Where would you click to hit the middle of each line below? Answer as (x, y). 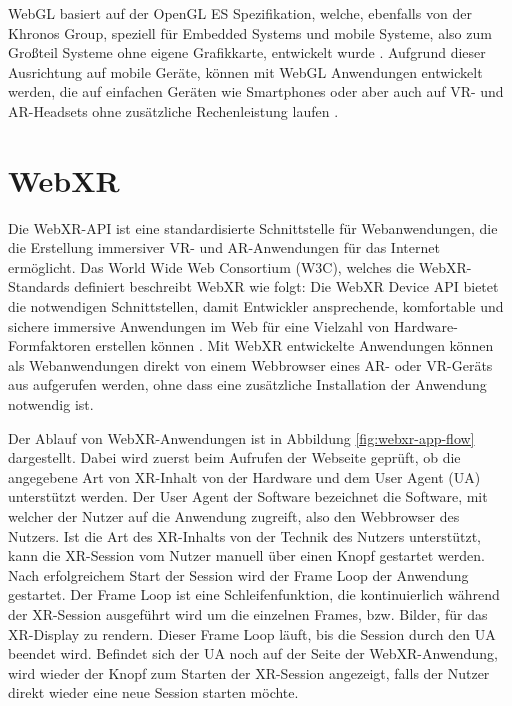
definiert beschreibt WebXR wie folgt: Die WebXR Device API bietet (286, 286)
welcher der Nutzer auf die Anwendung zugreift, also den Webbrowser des (234, 516)
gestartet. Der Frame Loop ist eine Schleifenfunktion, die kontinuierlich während (254, 594)
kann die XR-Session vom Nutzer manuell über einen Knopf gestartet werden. (246, 555)
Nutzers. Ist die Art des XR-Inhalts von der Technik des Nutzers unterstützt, (245, 535)
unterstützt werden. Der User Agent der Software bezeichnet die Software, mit (248, 496)
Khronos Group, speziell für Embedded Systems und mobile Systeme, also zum (250, 32)
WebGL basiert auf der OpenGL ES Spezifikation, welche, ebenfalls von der (240, 13)
